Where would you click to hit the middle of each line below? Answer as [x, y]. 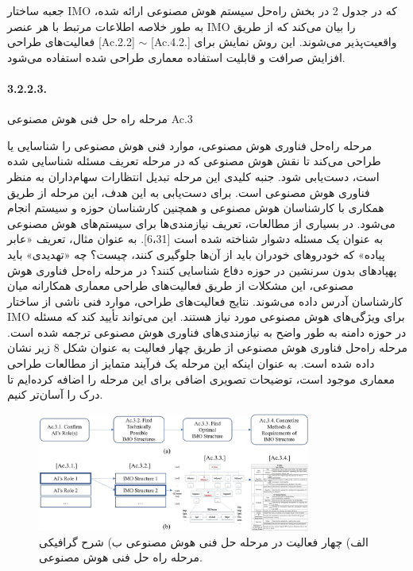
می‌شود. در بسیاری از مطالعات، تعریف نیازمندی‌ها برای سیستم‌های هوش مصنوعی [201, 223]
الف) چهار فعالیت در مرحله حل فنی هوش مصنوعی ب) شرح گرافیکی [204, 541]
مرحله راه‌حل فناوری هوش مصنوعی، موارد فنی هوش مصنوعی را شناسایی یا [190, 145]
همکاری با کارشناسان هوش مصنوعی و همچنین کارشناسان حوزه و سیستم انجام [196, 208]
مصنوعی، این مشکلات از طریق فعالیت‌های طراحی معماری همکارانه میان [181, 285]
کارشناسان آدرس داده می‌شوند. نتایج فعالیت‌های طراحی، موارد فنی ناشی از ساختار [205, 301]
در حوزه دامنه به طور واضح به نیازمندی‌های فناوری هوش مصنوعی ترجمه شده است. [207, 332]
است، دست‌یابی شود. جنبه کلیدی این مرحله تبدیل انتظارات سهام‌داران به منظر [193, 176]
